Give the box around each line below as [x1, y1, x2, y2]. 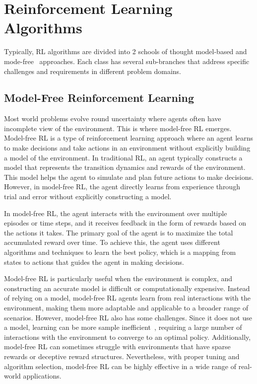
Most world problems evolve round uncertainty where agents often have [4, 113, 221, 124]
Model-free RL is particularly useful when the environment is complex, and [4, 273, 233, 284]
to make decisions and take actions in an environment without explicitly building [4, 143, 251, 153]
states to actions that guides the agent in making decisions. [4, 256, 184, 267]
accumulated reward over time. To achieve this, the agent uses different [4, 237, 220, 247]
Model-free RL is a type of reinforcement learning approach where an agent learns [4, 133, 254, 143]
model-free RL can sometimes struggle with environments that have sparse [4, 341, 231, 352]
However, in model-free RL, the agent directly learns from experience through [4, 181, 240, 192]
